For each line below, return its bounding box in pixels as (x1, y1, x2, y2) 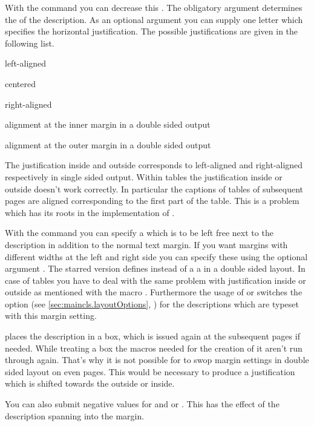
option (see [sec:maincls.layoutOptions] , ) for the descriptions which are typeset (5, 297, 299, 310)
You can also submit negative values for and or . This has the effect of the (5, 398, 280, 410)
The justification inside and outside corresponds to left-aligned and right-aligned (5, 159, 303, 171)
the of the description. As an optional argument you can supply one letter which (5, 13, 303, 25)
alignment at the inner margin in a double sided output (5, 118, 211, 131)
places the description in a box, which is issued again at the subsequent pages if (5, 330, 300, 342)
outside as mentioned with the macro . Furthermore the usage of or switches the (5, 286, 303, 298)
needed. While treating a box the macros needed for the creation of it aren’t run (5, 341, 303, 354)
